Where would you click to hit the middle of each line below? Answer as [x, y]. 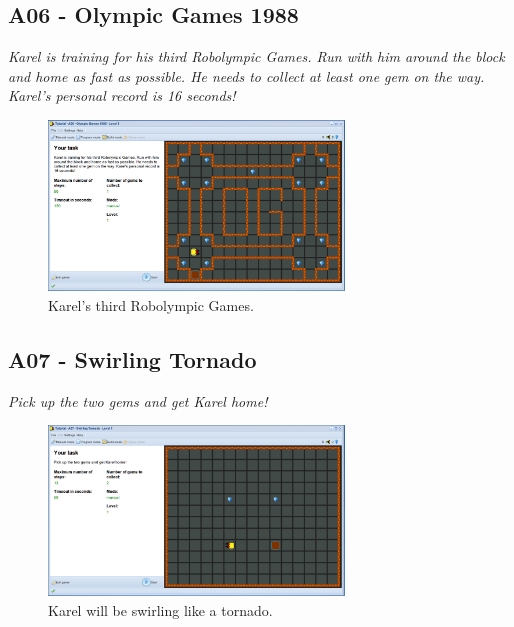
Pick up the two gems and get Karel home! [138, 400]
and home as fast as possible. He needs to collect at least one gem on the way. [246, 75]
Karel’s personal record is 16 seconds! [122, 95]
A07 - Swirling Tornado [132, 358]
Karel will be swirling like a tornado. [160, 609]
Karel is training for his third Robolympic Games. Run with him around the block [256, 56]
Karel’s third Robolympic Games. [151, 304]
